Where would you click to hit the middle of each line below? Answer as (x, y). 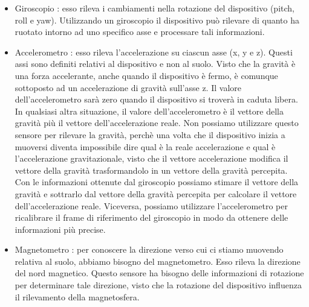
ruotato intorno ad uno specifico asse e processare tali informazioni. (140, 32)
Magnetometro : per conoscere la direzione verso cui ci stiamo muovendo (149, 249)
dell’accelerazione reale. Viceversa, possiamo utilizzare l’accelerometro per (151, 205)
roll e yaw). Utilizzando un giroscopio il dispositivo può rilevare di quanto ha (157, 20)
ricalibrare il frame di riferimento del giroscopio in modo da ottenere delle (151, 217)
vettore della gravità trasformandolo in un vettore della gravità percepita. (151, 170)
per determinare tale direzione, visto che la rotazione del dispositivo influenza (158, 285)
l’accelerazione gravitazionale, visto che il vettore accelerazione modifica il (151, 158)
